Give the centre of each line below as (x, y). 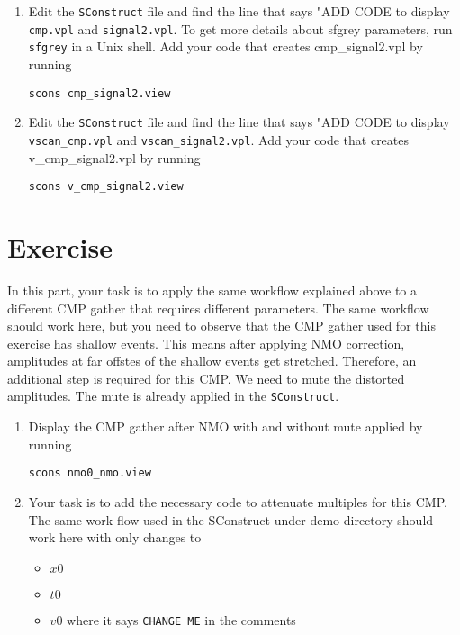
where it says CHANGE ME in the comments (181, 619)
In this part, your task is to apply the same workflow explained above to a (212, 290)
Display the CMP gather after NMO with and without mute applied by (225, 426)
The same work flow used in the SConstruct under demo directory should (231, 519)
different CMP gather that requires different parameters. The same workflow (218, 308)
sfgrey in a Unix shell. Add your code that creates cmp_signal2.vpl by (225, 46)
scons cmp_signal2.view (99, 93)
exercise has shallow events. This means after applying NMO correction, (206, 343)
